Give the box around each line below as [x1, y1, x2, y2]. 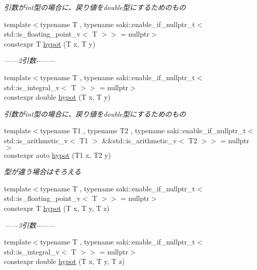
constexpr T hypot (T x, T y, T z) [4, 202, 110, 213]
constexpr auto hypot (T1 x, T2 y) [4, 149, 111, 160]
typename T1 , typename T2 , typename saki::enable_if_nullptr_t [40, 125, 246, 136]
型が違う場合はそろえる [4, 166, 81, 177]
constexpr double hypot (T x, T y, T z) [4, 256, 125, 266]
